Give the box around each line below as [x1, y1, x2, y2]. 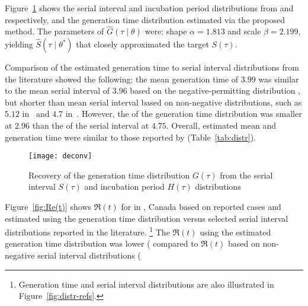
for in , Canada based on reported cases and [121, 200, 281, 212]
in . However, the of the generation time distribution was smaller [65, 107, 302, 120]
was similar [258, 72, 299, 85]
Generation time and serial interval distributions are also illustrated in [18, 278, 274, 290]
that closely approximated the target [76, 38, 209, 50]
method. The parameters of [5, 25, 104, 37]
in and [22, 107, 50, 120]
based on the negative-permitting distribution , [130, 84, 300, 97]
